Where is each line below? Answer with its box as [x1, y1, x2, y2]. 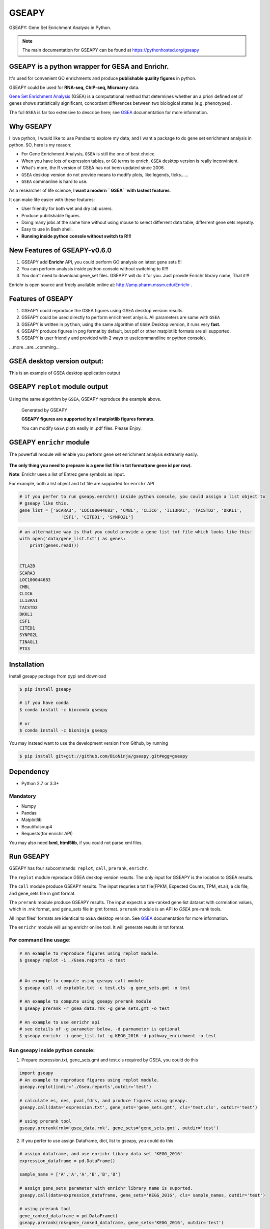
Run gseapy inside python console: [9, 1047, 95, 1053]
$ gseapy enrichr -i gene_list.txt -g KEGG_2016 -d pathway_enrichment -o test [19, 1033, 216, 1039]
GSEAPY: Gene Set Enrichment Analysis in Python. [9, 25, 111, 30]
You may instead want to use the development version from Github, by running [9, 740, 168, 746]
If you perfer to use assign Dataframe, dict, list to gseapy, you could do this [21, 1138, 174, 1144]
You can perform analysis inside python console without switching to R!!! [21, 266, 169, 272]
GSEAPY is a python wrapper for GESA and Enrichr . [9, 62, 169, 71]
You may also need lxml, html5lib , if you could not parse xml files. [9, 840, 143, 846]
